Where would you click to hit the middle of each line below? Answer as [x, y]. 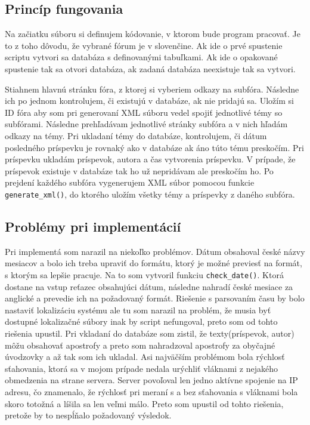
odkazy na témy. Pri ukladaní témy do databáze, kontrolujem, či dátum [136, 135]
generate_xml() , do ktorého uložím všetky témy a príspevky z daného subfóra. [150, 194]
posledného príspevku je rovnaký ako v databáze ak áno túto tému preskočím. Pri [154, 147]
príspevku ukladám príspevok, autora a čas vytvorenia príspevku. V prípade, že [150, 159]
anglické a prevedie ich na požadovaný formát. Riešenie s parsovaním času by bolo [155, 298]
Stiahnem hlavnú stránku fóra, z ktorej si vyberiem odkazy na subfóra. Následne [152, 89]
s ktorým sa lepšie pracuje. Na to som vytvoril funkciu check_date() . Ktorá [144, 274]
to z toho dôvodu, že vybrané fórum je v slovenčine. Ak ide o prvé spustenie [144, 45]
